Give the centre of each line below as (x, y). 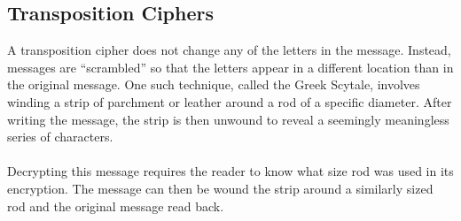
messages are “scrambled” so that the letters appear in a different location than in (230, 67)
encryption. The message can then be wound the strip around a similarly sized (220, 188)
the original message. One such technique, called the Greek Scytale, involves (214, 84)
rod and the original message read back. (116, 206)
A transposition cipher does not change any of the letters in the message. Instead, (229, 50)
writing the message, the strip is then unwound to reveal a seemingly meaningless (228, 119)
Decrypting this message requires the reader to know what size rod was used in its (230, 171)
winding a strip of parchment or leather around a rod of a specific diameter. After (230, 101)
